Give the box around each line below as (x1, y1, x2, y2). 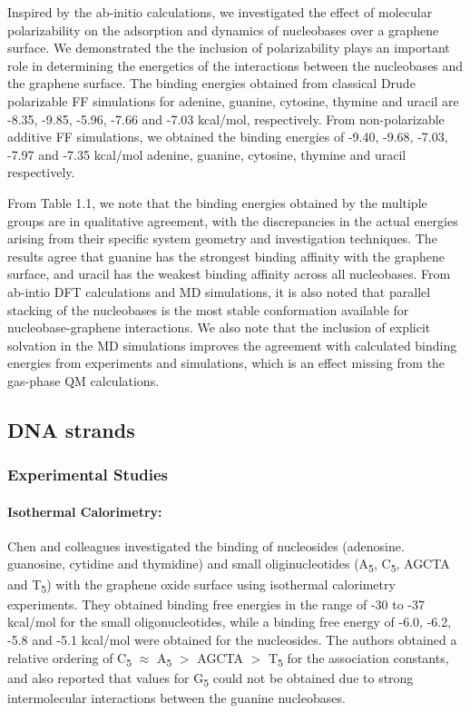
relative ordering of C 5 (7, 648, 132, 669)
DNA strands (7, 415, 135, 443)
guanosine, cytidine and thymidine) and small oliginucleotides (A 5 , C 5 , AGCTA (7, 554, 450, 576)
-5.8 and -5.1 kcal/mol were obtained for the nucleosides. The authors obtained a (7, 629, 457, 649)
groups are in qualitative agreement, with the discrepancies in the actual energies (7, 211, 458, 230)
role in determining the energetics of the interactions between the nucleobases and (7, 55, 464, 74)
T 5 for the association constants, (268, 648, 449, 669)
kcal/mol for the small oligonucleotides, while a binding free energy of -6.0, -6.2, (7, 612, 452, 631)
